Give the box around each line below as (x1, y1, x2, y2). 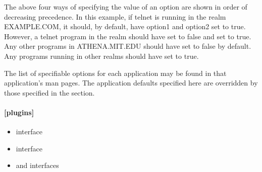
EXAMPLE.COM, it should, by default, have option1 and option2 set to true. (4, 21, 246, 32)
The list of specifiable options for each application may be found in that (4, 67, 227, 78)
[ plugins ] (4, 107, 34, 117)
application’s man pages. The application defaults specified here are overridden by (4, 77, 258, 88)
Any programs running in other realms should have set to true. (4, 50, 199, 61)
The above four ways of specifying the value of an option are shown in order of (4, 2, 247, 12)
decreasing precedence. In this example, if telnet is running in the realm (4, 11, 226, 22)
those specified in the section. (4, 87, 95, 98)
